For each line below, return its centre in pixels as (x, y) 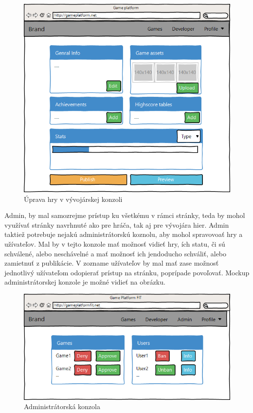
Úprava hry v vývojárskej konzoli (73, 199)
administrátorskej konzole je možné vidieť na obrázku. (85, 282)
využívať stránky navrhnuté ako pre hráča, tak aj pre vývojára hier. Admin (117, 224)
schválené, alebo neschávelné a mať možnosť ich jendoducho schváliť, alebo (116, 253)
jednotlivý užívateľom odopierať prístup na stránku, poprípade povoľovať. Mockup (127, 272)
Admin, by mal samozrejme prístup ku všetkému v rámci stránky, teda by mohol (125, 215)
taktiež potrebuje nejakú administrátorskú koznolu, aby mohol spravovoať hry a (124, 234)
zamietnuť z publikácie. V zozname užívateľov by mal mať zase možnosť (112, 263)
